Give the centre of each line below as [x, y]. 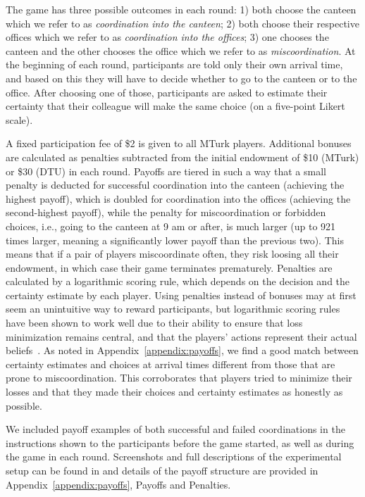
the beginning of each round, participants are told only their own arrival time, [174, 64]
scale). [19, 119]
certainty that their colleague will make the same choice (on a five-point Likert [175, 106]
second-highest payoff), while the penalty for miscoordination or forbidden [166, 212]
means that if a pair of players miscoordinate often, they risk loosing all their [172, 254]
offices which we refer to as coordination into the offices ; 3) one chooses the [167, 37]
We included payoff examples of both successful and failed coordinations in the [175, 429]
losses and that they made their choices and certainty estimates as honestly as [174, 392]
